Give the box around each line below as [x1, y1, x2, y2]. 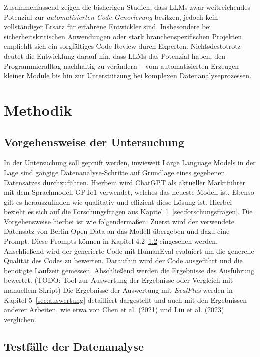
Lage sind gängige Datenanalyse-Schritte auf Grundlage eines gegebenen [4, 167, 225, 177]
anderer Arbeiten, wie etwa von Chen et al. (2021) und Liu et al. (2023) [4, 304, 224, 315]
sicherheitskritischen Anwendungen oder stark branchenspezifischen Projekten [4, 31, 242, 41]
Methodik [4, 99, 72, 120]
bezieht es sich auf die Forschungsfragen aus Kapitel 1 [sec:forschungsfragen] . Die [4, 206, 253, 217]
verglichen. [4, 314, 36, 324]
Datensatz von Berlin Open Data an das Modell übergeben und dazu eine [4, 226, 230, 236]
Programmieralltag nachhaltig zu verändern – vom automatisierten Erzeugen [4, 60, 239, 71]
